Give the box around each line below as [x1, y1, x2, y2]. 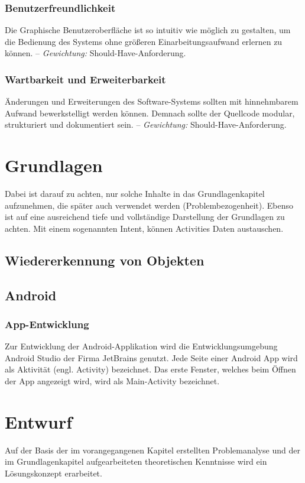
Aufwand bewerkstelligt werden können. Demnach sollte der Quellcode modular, [5, 106, 295, 119]
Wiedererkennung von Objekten [5, 251, 205, 269]
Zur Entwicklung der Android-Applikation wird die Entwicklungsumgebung [5, 340, 278, 352]
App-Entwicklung [5, 316, 89, 331]
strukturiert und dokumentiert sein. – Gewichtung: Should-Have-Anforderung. [5, 118, 287, 131]
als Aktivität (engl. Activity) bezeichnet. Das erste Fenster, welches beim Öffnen [5, 363, 296, 375]
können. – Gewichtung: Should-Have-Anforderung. [5, 47, 186, 59]
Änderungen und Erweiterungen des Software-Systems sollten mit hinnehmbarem [5, 95, 298, 108]
